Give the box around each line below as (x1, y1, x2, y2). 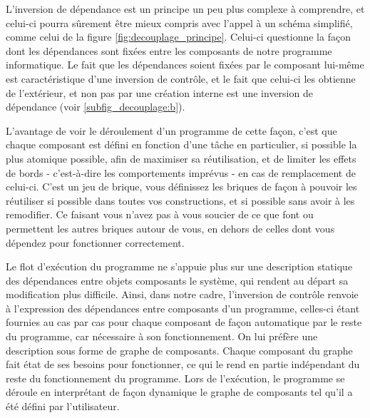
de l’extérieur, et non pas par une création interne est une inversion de (6, 85, 313, 100)
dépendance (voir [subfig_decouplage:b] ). (6, 99, 185, 114)
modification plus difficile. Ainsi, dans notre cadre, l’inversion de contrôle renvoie (6, 287, 359, 302)
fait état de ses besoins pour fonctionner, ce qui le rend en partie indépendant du (6, 357, 360, 372)
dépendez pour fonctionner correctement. (6, 235, 185, 250)
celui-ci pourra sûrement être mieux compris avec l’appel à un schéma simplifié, (6, 15, 353, 30)
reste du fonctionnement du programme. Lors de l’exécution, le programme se (6, 370, 345, 385)
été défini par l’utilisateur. (6, 399, 120, 414)
